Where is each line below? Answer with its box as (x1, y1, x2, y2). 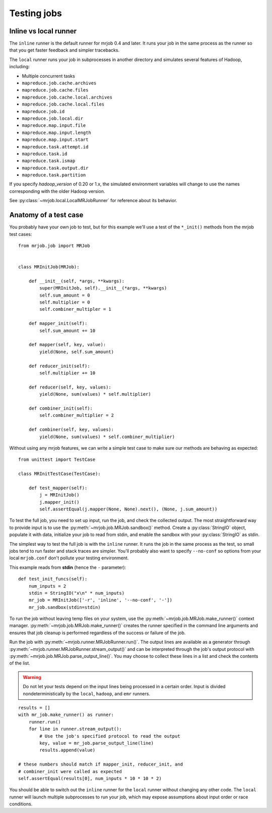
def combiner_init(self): (28, 405, 93, 411)
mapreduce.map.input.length (22, 129, 92, 135)
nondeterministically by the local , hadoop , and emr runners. (23, 690, 151, 697)
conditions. (9, 801, 33, 807)
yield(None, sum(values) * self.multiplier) (39, 392, 151, 397)
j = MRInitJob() (39, 492, 80, 498)
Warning (23, 674, 41, 680)
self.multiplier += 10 (39, 370, 96, 376)
